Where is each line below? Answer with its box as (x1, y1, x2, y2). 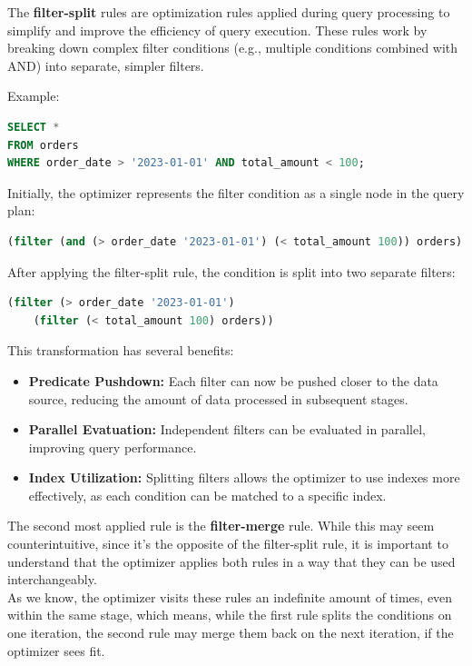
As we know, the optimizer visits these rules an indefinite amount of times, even (7, 587, 453, 606)
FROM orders (7, 138, 79, 152)
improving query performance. (28, 437, 197, 456)
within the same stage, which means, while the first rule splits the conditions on (7, 605, 452, 624)
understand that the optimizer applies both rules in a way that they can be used (7, 552, 456, 571)
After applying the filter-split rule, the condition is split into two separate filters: (7, 262, 456, 281)
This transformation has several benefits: (7, 341, 234, 360)
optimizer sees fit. (7, 641, 105, 660)
